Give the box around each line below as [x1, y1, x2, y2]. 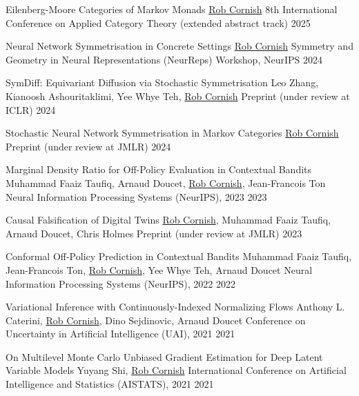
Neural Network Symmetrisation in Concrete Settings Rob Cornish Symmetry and [6, 39, 353, 53]
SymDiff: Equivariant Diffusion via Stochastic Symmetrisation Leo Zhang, [6, 75, 319, 90]
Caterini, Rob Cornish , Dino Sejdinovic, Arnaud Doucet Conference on [6, 313, 306, 327]
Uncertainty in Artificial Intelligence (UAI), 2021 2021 [6, 326, 235, 341]
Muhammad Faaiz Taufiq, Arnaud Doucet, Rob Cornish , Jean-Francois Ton [6, 175, 326, 190]
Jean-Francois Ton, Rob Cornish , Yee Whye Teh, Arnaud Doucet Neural [6, 262, 313, 277]
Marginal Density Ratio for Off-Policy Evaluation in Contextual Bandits [6, 162, 312, 177]
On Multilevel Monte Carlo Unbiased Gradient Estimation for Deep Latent [6, 349, 323, 364]
